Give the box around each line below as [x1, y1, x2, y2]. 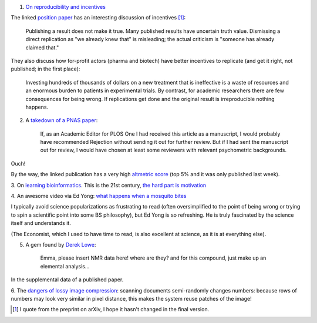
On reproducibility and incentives [25, 4, 106, 10]
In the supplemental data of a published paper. [11, 276, 124, 283]
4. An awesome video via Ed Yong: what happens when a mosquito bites [11, 193, 187, 200]
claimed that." [25, 44, 59, 51]
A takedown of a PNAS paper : [25, 117, 98, 124]
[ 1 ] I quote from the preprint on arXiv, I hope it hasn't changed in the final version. [12, 306, 210, 313]
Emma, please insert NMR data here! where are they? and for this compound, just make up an [40, 254, 267, 261]
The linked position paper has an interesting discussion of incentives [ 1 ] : [11, 14, 186, 21]
